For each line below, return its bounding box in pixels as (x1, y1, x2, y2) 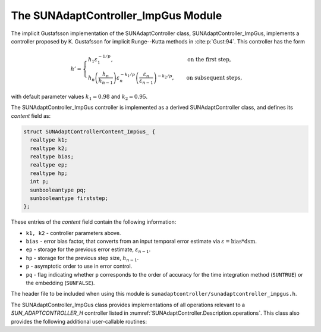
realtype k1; (30, 137, 68, 143)
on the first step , (187, 56, 231, 62)
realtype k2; (30, 145, 68, 152)
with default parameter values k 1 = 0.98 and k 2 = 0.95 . (11, 93, 148, 101)
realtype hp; (30, 170, 68, 177)
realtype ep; (30, 161, 68, 168)
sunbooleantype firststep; (30, 195, 109, 202)
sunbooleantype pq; (30, 186, 87, 193)
